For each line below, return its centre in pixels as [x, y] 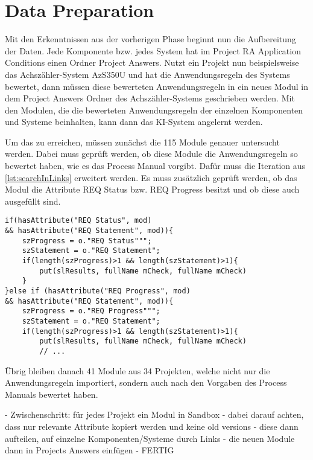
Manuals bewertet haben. [52, 394]
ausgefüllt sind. [33, 201]
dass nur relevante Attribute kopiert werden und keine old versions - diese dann [152, 426]
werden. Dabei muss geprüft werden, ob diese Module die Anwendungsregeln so [151, 154]
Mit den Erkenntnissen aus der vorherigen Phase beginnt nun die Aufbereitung [150, 39]
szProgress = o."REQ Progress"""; [91, 311]
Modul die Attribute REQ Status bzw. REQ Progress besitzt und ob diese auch [152, 189]
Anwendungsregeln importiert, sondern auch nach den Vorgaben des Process [146, 382]
